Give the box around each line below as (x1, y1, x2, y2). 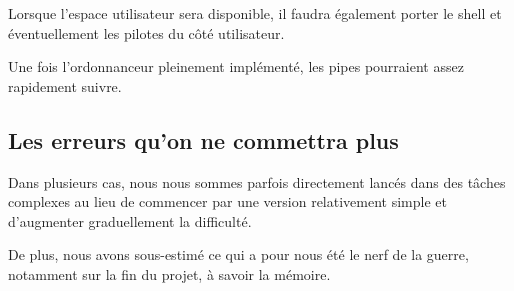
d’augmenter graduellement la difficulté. (8, 210, 252, 231)
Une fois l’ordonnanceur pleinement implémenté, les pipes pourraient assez (8, 56, 464, 77)
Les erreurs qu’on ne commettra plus (8, 124, 399, 155)
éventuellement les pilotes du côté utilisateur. (8, 22, 285, 43)
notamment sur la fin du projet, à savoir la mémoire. (8, 263, 331, 284)
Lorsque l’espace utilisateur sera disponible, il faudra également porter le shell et (8, 3, 502, 23)
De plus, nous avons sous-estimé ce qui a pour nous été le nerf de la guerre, (8, 244, 469, 265)
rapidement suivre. (8, 75, 122, 96)
